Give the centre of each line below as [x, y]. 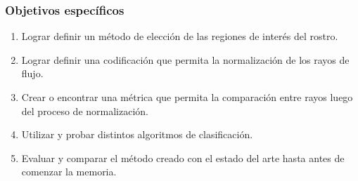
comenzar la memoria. [69, 172]
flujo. [32, 73]
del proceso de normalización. [85, 110]
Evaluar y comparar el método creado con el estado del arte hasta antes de [183, 157]
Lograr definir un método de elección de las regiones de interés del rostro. [180, 36]
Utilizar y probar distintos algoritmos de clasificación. [137, 134]
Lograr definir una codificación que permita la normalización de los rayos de [185, 59]
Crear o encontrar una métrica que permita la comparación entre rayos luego [187, 97]
